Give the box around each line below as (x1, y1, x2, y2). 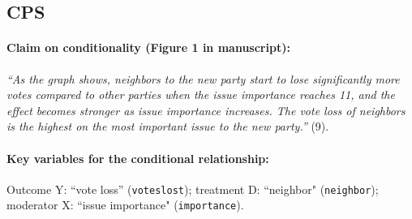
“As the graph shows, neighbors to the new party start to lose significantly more (6, 70, 400, 87)
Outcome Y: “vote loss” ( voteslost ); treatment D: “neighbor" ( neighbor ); (6, 180, 379, 197)
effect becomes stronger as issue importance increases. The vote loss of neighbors (6, 101, 406, 118)
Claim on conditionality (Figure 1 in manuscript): (6, 39, 290, 56)
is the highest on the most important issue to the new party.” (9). (6, 118, 329, 135)
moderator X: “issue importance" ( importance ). (6, 196, 244, 213)
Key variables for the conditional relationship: (6, 149, 269, 166)
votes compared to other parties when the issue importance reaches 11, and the (6, 86, 395, 103)
